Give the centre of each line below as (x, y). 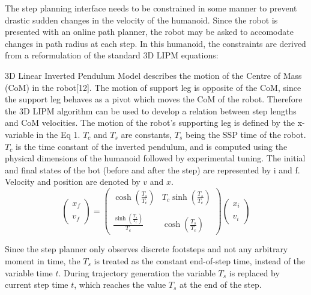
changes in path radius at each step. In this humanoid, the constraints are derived (155, 43)
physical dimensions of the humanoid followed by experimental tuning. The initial (155, 158)
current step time (37, 284)
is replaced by (254, 272)
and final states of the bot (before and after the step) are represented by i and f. (152, 169)
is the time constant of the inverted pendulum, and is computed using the (151, 146)
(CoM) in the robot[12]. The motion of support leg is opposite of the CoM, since (153, 87)
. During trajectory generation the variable (137, 272)
